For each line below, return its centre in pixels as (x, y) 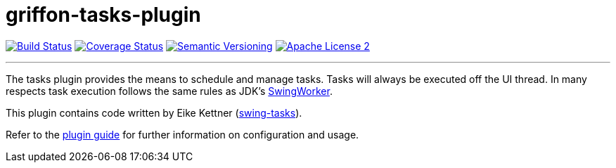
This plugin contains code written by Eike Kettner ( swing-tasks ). (154, 112)
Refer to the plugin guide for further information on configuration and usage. (182, 134)
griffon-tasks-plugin (103, 15)
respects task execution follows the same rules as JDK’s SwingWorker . (169, 91)
